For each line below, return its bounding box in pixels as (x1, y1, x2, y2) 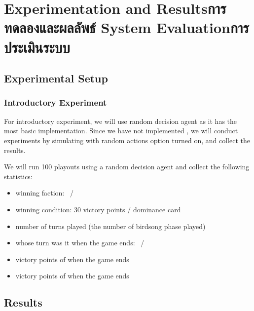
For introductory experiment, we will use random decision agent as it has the (4, 116, 237, 126)
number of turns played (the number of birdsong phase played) (15, 221, 206, 231)
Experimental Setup (4, 71, 108, 86)
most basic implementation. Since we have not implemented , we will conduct (4, 125, 238, 136)
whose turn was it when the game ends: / (15, 237, 145, 248)
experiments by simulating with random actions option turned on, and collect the (4, 135, 250, 145)
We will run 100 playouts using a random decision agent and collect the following (4, 161, 250, 172)
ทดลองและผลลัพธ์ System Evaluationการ (4, 17, 249, 38)
